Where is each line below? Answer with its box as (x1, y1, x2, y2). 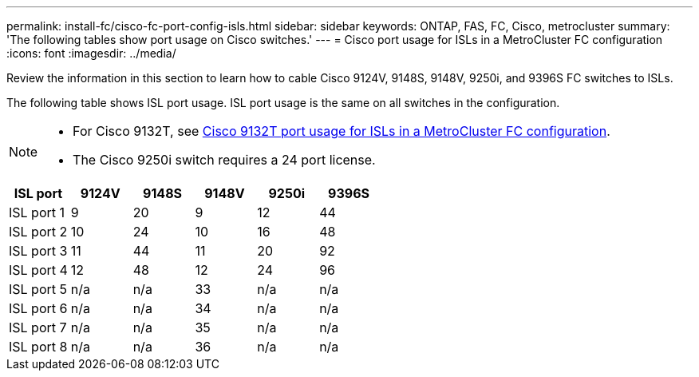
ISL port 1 (9, 204, 65, 220)
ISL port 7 (9, 319, 67, 335)
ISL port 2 (9, 224, 68, 240)
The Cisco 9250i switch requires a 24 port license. (73, 152, 376, 168)
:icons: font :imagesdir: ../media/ (6, 46, 176, 60)
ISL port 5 (9, 281, 67, 297)
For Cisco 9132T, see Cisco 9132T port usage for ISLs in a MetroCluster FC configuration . (73, 123, 610, 139)
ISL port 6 (9, 300, 68, 316)
